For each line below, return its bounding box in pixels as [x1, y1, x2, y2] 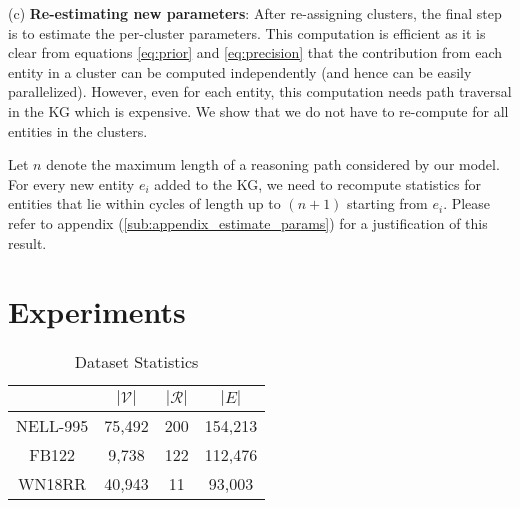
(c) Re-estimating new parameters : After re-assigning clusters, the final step [8, 3, 502, 23]
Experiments [8, 291, 186, 332]
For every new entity [8, 173, 135, 194]
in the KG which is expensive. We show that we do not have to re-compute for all [8, 100, 509, 121]
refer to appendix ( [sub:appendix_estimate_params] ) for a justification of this [8, 212, 488, 233]
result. [8, 232, 47, 253]
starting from [347, 193, 428, 214]
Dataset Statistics [74, 350, 199, 374]
